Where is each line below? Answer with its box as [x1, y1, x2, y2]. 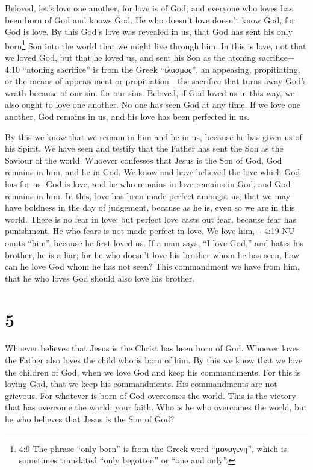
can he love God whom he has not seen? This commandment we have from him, [5, 260, 300, 273]
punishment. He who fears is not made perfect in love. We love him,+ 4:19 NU [5, 224, 295, 237]
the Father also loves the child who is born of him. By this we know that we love [5, 354, 303, 366]
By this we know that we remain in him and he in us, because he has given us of [5, 130, 302, 143]
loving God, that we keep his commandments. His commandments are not [5, 377, 277, 390]
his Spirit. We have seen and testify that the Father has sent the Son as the [5, 142, 284, 155]
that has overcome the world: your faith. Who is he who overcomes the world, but [5, 401, 308, 413]
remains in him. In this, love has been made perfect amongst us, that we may [5, 189, 291, 202]
